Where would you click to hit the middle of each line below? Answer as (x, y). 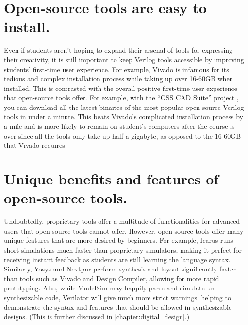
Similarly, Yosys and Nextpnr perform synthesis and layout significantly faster (120, 269)
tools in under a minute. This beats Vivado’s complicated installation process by (124, 117)
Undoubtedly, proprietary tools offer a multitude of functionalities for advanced (122, 221)
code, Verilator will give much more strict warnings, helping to (138, 297)
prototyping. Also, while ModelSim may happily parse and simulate (104, 288)
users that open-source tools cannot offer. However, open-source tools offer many (124, 230)
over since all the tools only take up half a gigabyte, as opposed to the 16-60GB (123, 135)
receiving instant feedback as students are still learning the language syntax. (117, 259)
